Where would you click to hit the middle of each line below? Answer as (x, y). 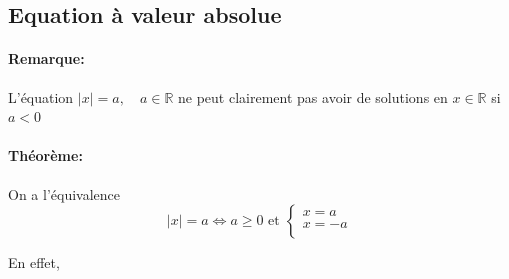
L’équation (41, 96)
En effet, (34, 262)
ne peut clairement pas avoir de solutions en (313, 96)
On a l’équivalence (64, 193)
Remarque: (46, 58)
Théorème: (45, 155)
